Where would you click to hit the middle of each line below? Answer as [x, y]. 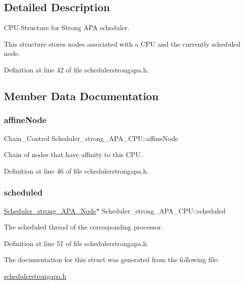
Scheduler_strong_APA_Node [50, 210]
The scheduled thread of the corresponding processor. [84, 227]
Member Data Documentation [81, 96]
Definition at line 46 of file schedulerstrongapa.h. [76, 170]
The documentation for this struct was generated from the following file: [112, 259]
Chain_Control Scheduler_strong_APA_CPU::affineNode [91, 138]
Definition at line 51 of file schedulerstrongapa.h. [76, 243]
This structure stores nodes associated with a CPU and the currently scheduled [122, 44]
